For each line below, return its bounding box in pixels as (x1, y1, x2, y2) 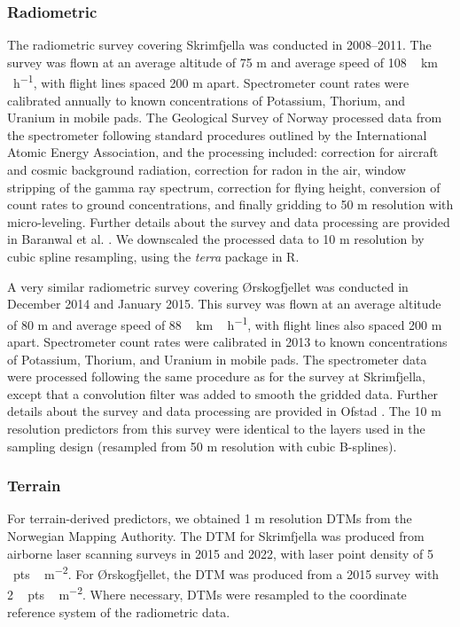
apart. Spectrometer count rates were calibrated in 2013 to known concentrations (7, 333, 448, 351)
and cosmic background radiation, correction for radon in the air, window (7, 161, 406, 179)
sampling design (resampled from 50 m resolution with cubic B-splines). (7, 436, 397, 455)
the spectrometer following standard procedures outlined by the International (7, 125, 427, 144)
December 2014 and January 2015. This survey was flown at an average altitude (7, 294, 441, 313)
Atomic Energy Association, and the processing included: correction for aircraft (7, 143, 439, 161)
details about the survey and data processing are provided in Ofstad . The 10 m (7, 402, 441, 420)
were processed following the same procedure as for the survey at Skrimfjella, (7, 367, 425, 386)
